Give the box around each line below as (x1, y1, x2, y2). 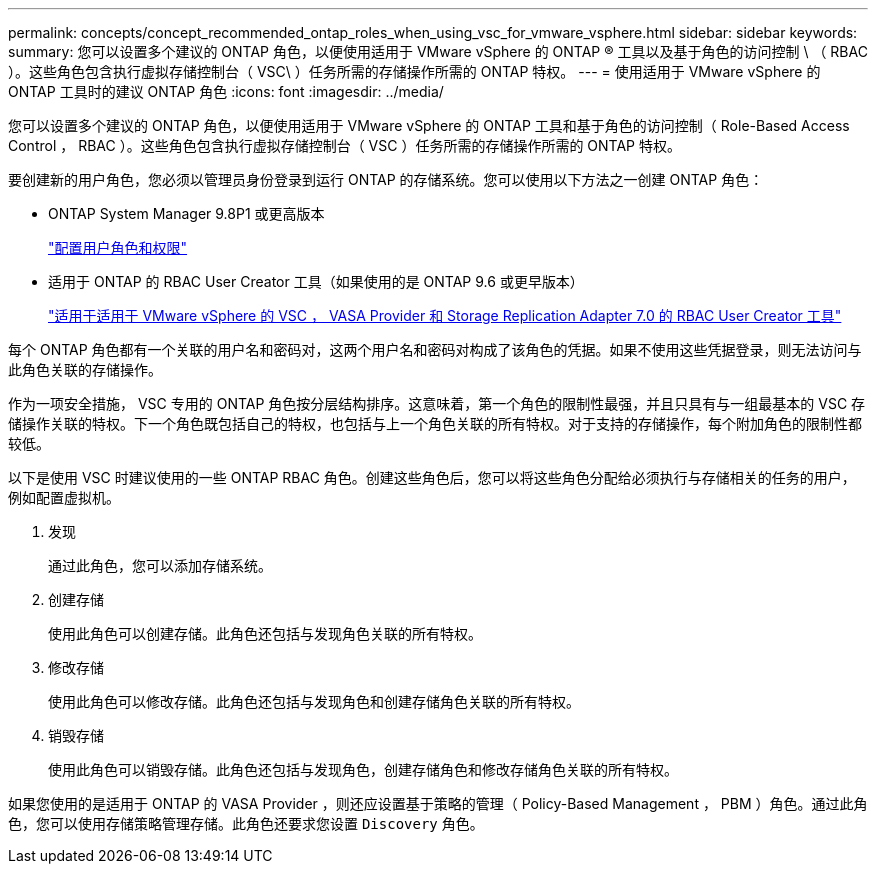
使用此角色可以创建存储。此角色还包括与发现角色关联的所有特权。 (48, 625, 482, 642)
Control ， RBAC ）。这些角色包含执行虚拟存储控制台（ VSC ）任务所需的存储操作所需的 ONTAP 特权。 (8, 137, 682, 154)
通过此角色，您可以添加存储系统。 (48, 557, 272, 574)
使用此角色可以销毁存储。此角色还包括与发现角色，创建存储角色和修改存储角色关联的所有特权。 (48, 761, 678, 778)
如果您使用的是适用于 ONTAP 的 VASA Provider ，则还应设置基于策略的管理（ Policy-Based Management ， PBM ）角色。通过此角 (8, 795, 868, 812)
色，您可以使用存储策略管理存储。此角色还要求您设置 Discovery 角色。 (8, 815, 484, 832)
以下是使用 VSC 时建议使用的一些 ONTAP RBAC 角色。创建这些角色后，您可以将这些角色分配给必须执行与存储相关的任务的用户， (8, 469, 856, 486)
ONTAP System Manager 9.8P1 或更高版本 (48, 205, 325, 222)
